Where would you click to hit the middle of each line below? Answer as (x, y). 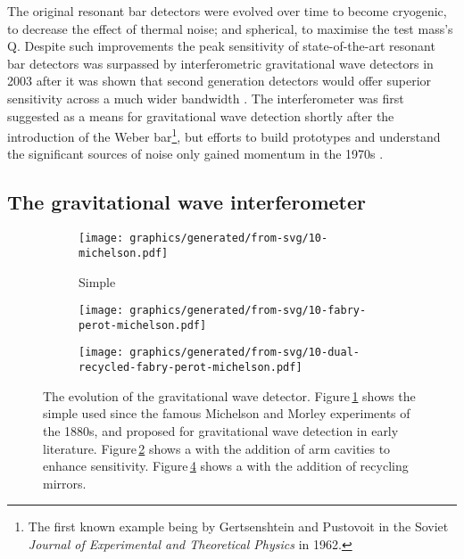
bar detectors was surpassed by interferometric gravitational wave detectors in (220, 63)
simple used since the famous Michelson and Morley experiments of (227, 413)
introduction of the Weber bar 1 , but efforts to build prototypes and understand (224, 135)
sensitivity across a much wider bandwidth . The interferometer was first (206, 98)
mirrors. (65, 483)
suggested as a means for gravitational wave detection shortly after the (201, 115)
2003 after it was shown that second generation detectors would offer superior (220, 81)
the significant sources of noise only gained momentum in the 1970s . (195, 154)
